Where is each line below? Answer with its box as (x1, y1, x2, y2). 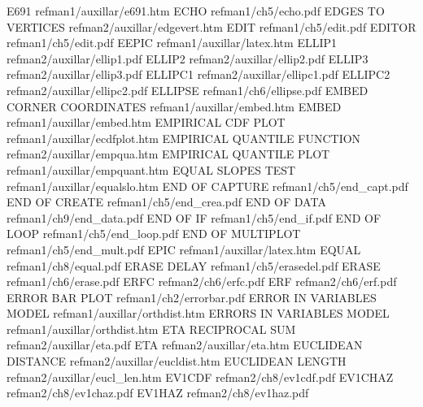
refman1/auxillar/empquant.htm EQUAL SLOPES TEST (7, 161, 296, 178)
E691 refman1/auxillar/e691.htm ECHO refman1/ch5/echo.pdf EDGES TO (7, 2, 385, 19)
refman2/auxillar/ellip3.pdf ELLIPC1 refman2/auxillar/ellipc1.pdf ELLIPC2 (7, 66, 390, 83)
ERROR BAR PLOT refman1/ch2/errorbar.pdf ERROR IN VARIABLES (7, 288, 377, 305)
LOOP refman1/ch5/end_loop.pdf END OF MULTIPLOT (7, 225, 301, 242)
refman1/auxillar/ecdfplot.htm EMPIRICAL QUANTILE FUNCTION (7, 129, 361, 146)
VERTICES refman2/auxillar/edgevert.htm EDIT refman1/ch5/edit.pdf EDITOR (7, 18, 416, 35)
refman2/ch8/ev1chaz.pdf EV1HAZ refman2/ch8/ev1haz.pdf (7, 384, 309, 401)
